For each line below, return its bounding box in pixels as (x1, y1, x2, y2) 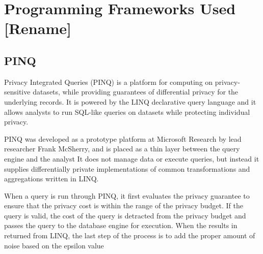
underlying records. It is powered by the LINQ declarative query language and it (4, 96, 256, 107)
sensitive (4, 86, 31, 97)
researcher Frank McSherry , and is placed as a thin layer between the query (4, 143, 240, 154)
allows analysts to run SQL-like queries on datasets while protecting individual (4, 106, 250, 117)
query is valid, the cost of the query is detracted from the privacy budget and (4, 210, 246, 220)
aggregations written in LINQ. (4, 173, 99, 184)
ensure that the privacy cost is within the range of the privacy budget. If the (4, 200, 243, 211)
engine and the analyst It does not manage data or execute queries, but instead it (4, 153, 259, 164)
